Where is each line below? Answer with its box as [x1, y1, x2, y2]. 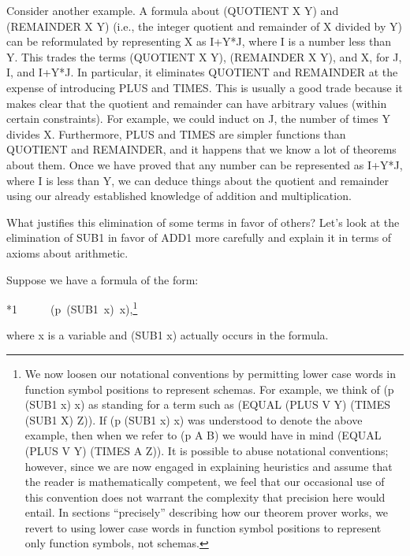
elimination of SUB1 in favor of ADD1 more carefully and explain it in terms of [6, 229, 392, 246]
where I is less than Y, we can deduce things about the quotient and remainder [6, 172, 389, 188]
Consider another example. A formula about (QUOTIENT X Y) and [6, 2, 339, 18]
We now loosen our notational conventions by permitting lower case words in [24, 365, 397, 381]
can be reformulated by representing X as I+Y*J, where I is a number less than [6, 33, 392, 50]
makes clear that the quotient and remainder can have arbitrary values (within [6, 95, 387, 111]
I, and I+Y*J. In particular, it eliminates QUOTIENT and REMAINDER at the [6, 64, 398, 80]
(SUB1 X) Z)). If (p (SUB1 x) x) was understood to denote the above [24, 411, 363, 428]
